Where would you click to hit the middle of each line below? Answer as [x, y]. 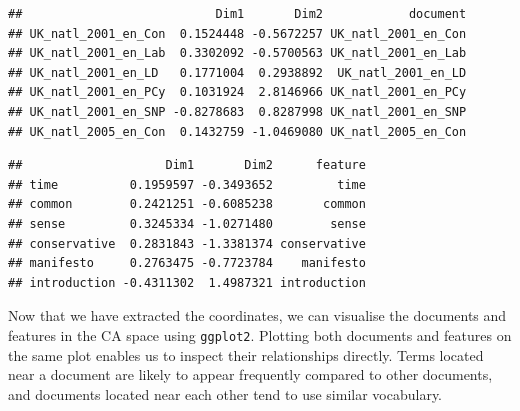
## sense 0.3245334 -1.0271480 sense [187, 223]
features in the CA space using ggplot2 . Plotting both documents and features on [260, 334]
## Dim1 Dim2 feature [187, 165]
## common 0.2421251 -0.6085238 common [187, 204]
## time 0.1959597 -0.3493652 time [187, 184]
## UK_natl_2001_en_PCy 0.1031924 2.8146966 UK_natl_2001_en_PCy [237, 92]
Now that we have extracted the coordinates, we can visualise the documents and [257, 315]
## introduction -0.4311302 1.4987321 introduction [187, 282]
